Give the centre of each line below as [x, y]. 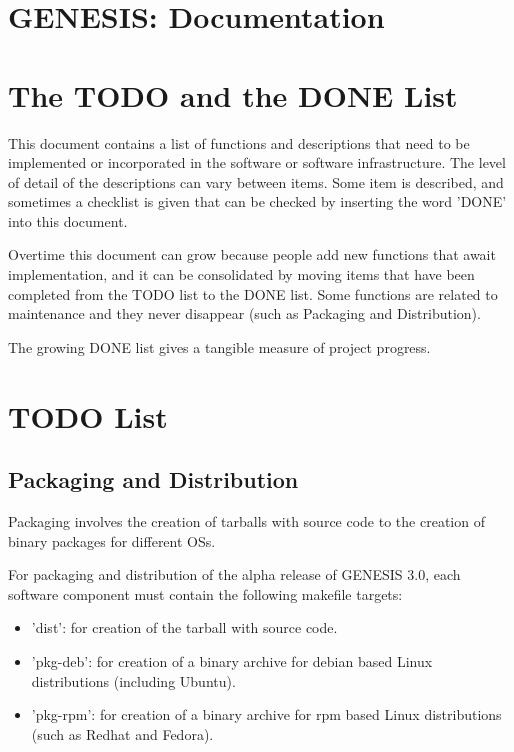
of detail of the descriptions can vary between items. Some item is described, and [256, 181]
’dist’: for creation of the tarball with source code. [184, 627]
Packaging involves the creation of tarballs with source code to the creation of [246, 521]
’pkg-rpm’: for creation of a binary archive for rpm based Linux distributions [266, 714]
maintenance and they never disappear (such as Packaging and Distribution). [244, 313]
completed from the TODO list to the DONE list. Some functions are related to [253, 293]
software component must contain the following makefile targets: [205, 593]
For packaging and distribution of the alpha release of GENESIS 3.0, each [234, 574]
